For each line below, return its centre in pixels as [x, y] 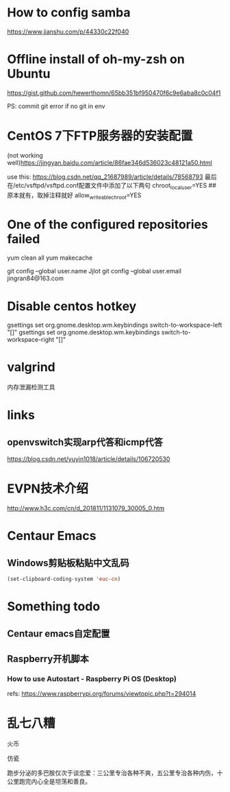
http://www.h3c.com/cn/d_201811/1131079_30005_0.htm [86, 508]
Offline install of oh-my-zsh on [96, 59]
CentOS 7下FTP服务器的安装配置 [100, 136]
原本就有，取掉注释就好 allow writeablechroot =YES [74, 196]
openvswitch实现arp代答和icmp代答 [85, 442]
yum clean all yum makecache [50, 258]
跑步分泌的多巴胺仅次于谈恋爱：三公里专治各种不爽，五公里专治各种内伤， [112, 773]
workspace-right [31, 340]
